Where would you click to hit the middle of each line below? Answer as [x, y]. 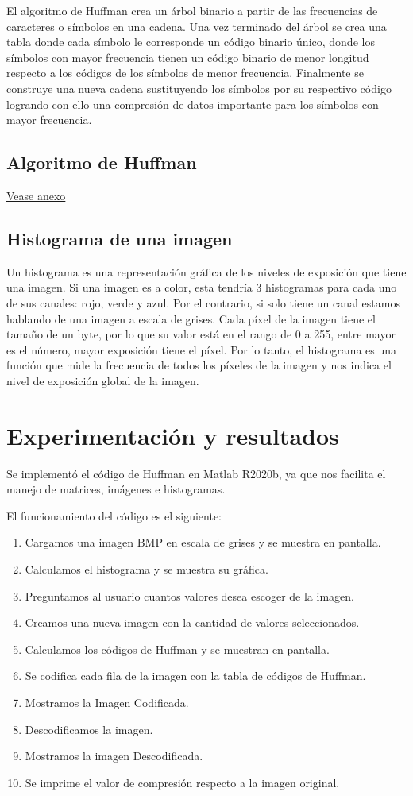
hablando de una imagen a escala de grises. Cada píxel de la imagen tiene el [191, 318]
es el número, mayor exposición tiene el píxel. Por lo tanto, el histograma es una [202, 349]
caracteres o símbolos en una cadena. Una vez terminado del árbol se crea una [197, 26]
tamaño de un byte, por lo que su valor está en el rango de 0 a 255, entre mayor [201, 334]
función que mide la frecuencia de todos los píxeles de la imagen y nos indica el [199, 365]
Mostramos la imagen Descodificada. [114, 756]
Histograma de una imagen [120, 238]
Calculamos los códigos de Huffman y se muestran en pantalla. [177, 649]
